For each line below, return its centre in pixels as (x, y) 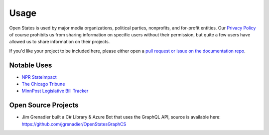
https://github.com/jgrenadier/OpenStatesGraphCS (74, 124)
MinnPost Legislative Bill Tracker (55, 91)
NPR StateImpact (39, 77)
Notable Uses (31, 65)
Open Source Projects (44, 105)
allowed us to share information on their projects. (60, 42)
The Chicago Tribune (43, 84)
